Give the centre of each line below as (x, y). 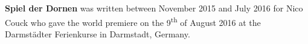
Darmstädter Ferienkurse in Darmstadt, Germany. (98, 33)
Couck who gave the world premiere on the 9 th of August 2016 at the (133, 21)
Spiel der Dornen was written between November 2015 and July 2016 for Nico (154, 8)
